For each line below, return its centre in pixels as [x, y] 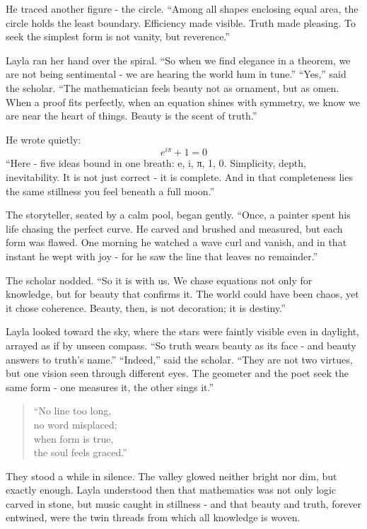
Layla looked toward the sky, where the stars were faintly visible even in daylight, [182, 331]
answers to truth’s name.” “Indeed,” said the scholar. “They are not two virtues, [179, 359]
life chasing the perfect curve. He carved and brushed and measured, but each [174, 228]
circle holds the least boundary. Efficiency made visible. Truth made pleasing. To [181, 22]
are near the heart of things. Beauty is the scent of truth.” [132, 116]
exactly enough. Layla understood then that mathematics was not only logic [171, 490]
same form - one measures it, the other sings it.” [110, 386]
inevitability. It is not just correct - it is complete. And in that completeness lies [179, 177]
